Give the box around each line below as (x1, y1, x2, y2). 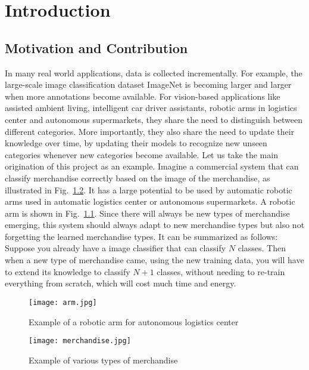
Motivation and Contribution (5, 38, 188, 57)
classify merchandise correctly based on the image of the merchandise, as (5, 171, 270, 184)
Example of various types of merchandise (29, 353, 178, 366)
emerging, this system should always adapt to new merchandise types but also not (5, 218, 305, 231)
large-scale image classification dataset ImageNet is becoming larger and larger (5, 78, 292, 91)
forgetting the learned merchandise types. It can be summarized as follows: (5, 230, 278, 242)
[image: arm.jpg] (29, 298, 97, 307)
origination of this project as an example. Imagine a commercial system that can (5, 160, 299, 172)
